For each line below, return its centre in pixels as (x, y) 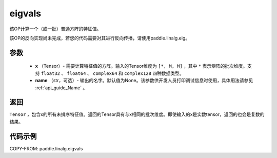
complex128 (137, 73)
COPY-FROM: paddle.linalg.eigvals (46, 148)
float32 (50, 73)
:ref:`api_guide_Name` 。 (61, 88)
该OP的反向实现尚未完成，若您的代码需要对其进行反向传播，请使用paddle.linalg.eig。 (100, 38)
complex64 (105, 73)
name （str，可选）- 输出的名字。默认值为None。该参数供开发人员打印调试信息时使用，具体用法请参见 (144, 81)
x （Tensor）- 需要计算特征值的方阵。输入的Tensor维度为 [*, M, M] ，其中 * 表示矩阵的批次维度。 (141, 66)
